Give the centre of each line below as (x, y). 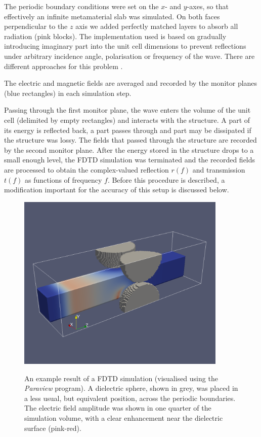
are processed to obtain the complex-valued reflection (86, 169)
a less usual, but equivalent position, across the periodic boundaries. (130, 398)
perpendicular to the (36, 26)
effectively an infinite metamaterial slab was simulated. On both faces (112, 16)
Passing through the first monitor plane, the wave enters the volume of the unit (127, 110)
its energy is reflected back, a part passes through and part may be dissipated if (128, 130)
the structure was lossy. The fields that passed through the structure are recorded (130, 140)
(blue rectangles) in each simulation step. (68, 93)
